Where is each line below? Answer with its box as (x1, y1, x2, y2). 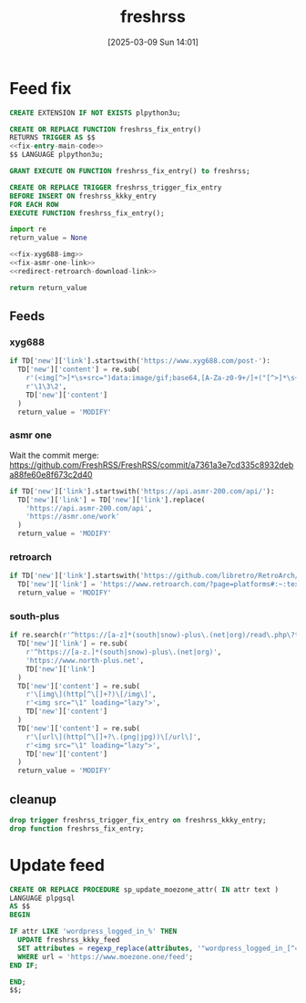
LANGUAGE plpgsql (9, 894, 76, 903)
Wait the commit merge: (9, 450, 99, 460)
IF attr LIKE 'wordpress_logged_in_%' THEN (9, 927, 178, 936)
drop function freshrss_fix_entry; (9, 823, 145, 833)
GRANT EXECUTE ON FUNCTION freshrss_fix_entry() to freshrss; (9, 167, 250, 176)
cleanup (9, 791, 57, 807)
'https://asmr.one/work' (25, 512, 120, 522)
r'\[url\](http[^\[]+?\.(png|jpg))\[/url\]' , (25, 732, 202, 741)
